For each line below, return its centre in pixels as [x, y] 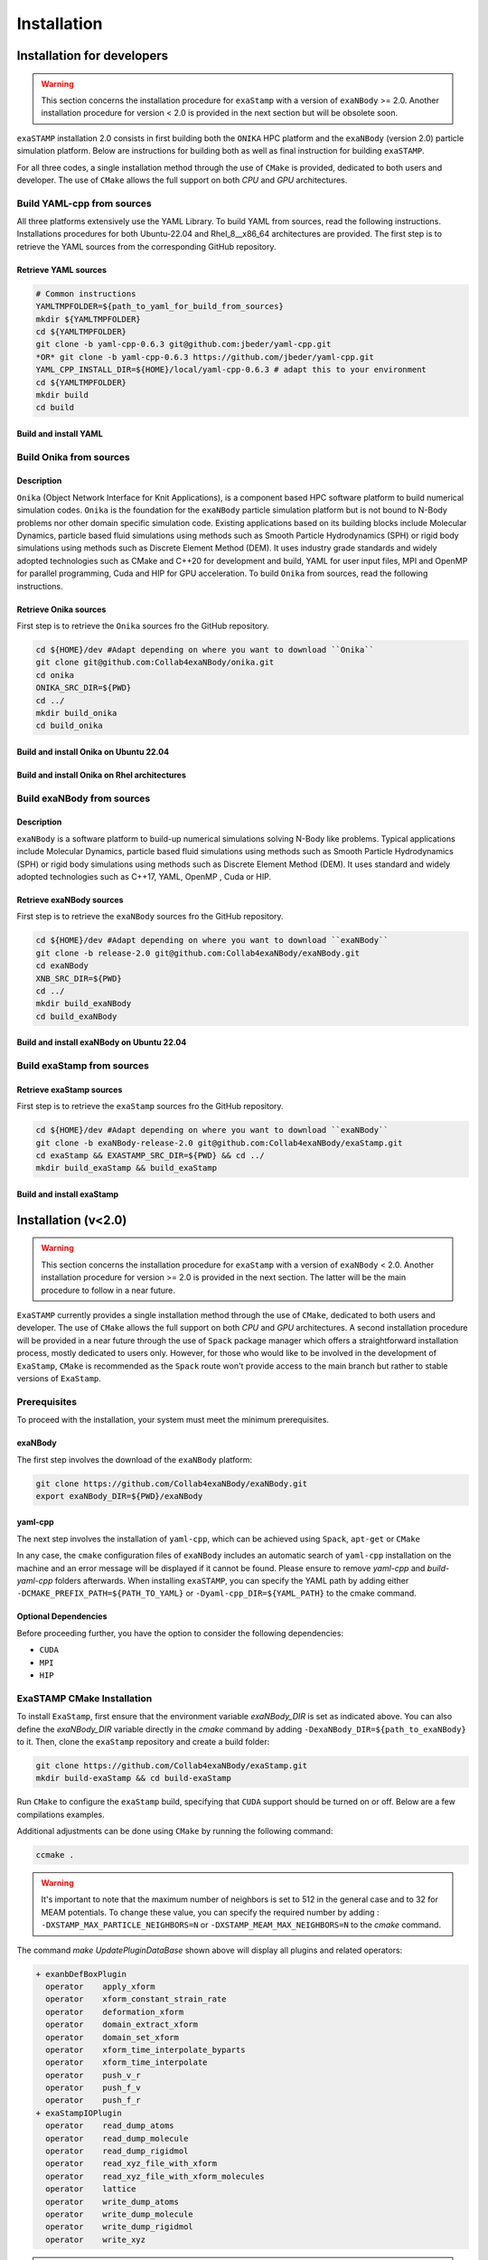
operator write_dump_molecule [119, 2214]
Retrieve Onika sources [61, 609]
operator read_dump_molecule [117, 2138]
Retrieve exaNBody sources [70, 900]
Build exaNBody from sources [84, 798]
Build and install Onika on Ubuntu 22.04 [93, 751]
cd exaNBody [62, 966]
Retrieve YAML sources [62, 269]
